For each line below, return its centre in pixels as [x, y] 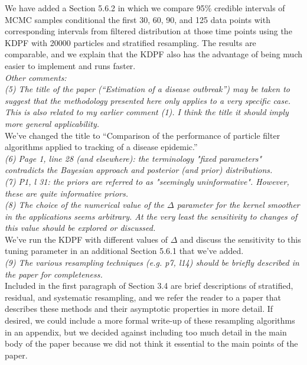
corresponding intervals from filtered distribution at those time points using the [148, 31]
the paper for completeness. [54, 274]
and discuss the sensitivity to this [241, 239]
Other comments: [36, 77]
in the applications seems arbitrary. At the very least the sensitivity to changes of [151, 216]
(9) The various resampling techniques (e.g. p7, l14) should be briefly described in [152, 263]
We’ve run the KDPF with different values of [86, 239]
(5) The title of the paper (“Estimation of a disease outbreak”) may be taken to [148, 89]
